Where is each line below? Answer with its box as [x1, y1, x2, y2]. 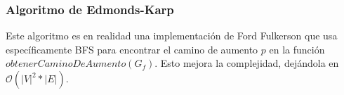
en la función [269, 42, 325, 56]
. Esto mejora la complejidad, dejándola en [154, 56, 339, 70]
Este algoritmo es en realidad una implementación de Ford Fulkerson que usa [6, 28, 338, 43]
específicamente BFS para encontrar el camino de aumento [6, 42, 258, 56]
